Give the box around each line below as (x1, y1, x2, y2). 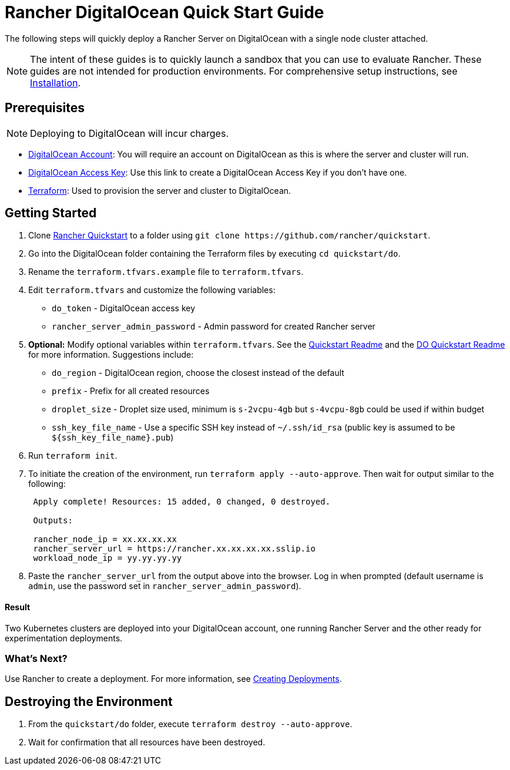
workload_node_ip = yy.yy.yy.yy (33, 553, 182, 563)
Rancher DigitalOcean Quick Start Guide (5, 2, 324, 22)
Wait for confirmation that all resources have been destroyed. (28, 737, 266, 748)
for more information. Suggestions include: (28, 349, 194, 360)
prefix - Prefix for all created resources (52, 386, 210, 396)
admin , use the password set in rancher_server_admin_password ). (28, 581, 301, 591)
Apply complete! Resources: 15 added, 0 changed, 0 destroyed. (33, 497, 331, 507)
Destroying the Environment (5, 694, 173, 709)
